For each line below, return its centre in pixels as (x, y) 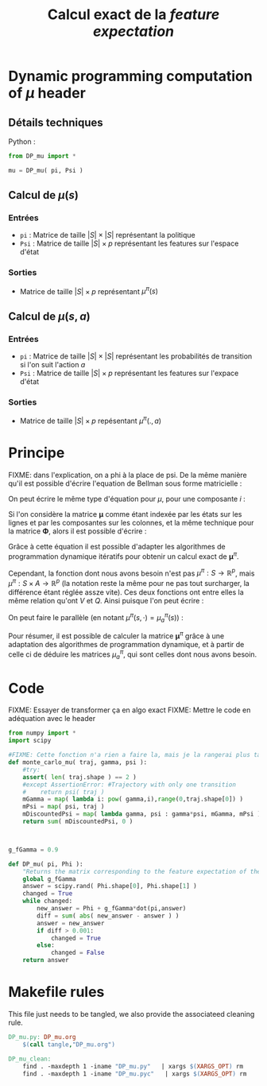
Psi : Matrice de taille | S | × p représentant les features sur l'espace (129, 243)
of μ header (47, 93)
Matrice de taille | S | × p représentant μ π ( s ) (89, 290)
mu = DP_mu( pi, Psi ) (46, 170)
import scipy (30, 741)
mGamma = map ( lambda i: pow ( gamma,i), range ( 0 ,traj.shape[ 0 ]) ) (133, 799)
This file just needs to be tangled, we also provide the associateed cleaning (132, 1014)
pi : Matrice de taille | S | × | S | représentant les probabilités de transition (136, 356)
